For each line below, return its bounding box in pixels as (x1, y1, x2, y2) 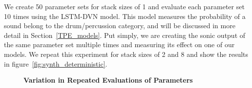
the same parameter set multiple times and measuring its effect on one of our (4, 39, 235, 50)
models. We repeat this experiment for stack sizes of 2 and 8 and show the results (4, 49, 249, 59)
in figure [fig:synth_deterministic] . (4, 58, 107, 69)
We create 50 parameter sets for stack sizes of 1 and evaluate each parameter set (4, 1, 245, 11)
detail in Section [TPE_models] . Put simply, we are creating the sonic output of (4, 30, 246, 40)
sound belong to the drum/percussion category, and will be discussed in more (4, 20, 235, 31)
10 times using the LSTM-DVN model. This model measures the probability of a (4, 11, 246, 21)
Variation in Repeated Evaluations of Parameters (23, 75, 193, 85)
